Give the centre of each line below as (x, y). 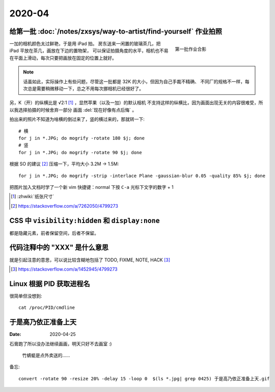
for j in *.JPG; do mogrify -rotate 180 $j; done (82, 138)
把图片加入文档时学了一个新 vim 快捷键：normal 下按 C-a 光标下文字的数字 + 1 (92, 187)
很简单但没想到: (26, 296)
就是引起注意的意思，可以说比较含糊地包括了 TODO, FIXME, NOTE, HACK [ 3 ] (90, 260)
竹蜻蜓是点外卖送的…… (46, 355)
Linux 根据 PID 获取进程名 (50, 284)
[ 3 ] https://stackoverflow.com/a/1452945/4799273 (64, 269)
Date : (15, 334)
